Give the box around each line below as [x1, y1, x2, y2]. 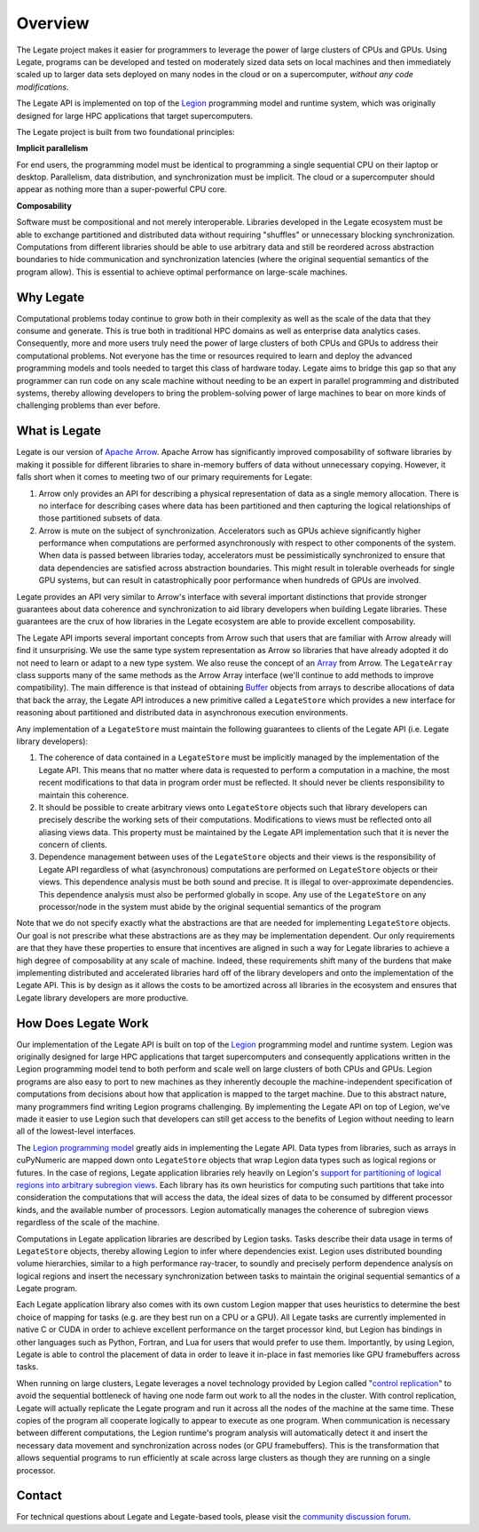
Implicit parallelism [16, 143, 89, 154]
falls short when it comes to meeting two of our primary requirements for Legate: [16, 472, 312, 483]
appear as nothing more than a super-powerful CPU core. [16, 184, 227, 195]
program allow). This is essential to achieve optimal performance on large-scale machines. [16, 267, 348, 277]
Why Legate [16, 290, 84, 305]
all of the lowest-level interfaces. [16, 1126, 137, 1137]
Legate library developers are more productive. [16, 992, 189, 1003]
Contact [16, 1488, 62, 1504]
